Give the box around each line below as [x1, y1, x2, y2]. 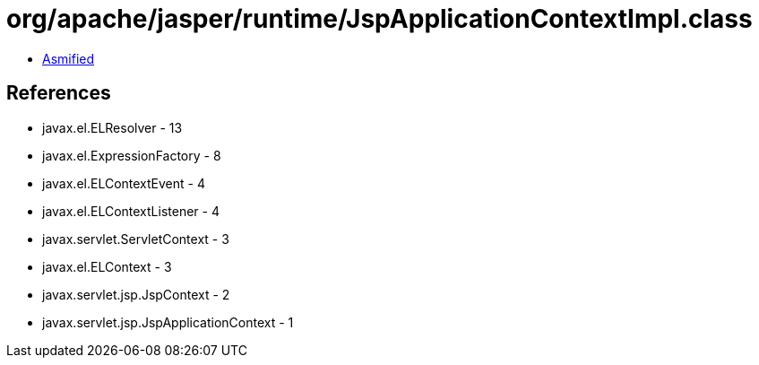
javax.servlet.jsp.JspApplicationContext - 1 [42, 314, 294, 330]
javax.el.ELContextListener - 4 [42, 203, 220, 219]
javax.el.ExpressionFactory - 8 [42, 147, 221, 163]
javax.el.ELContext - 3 [42, 258, 172, 274]
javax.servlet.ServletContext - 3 [42, 230, 229, 247]
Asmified [42, 50, 95, 66]
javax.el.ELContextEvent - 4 [42, 175, 205, 191]
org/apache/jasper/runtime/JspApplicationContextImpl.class [6, 4, 753, 34]
